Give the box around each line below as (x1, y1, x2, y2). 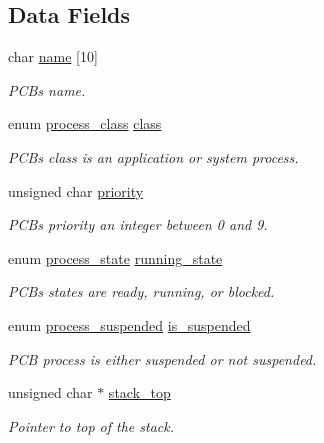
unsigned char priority (8, 180, 144, 201)
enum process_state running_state (8, 247, 223, 268)
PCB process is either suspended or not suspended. (8, 348, 317, 369)
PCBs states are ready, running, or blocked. (8, 281, 275, 302)
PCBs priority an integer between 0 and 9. (8, 214, 268, 235)
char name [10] (8, 46, 98, 67)
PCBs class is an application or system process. (8, 146, 299, 167)
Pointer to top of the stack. (8, 415, 175, 436)
